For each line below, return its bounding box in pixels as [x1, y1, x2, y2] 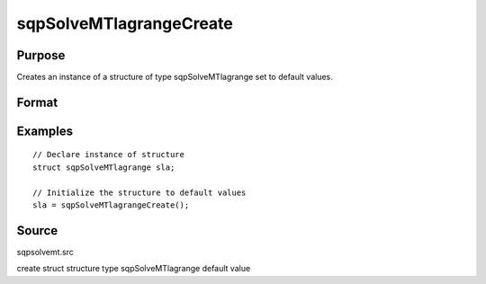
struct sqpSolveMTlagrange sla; [32, 162, 175, 173]
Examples [16, 123, 74, 138]
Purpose [16, 48, 66, 63]
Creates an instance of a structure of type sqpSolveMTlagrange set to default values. [16, 72, 333, 83]
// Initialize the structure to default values [32, 187, 247, 198]
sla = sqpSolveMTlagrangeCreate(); [32, 200, 190, 210]
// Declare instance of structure [32, 149, 184, 160]
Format [16, 94, 58, 110]
